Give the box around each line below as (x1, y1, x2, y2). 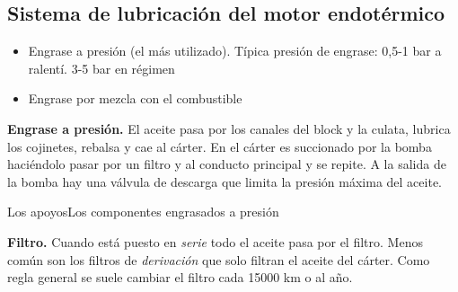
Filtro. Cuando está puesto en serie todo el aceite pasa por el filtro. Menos (7, 232, 423, 251)
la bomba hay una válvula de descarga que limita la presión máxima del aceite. (7, 172, 442, 190)
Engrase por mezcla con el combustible (28, 89, 242, 108)
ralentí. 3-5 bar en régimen (28, 58, 175, 77)
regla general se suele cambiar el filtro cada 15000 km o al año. (7, 268, 353, 287)
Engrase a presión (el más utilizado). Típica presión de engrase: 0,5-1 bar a (28, 41, 442, 60)
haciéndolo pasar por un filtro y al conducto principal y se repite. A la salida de (7, 155, 446, 173)
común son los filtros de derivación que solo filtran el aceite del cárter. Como (7, 250, 430, 269)
